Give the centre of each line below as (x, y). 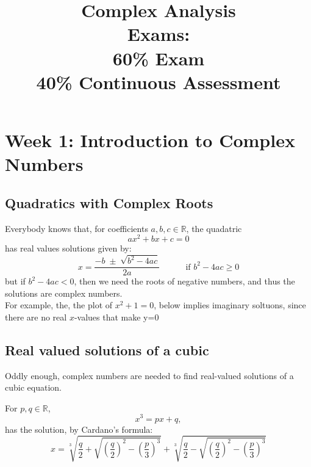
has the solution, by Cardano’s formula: (79, 429)
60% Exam (159, 58)
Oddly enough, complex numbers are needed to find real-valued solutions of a (149, 375)
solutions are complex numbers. (64, 293)
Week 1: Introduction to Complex (150, 139)
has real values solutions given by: (68, 248)
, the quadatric (214, 228)
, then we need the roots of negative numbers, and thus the (184, 281)
